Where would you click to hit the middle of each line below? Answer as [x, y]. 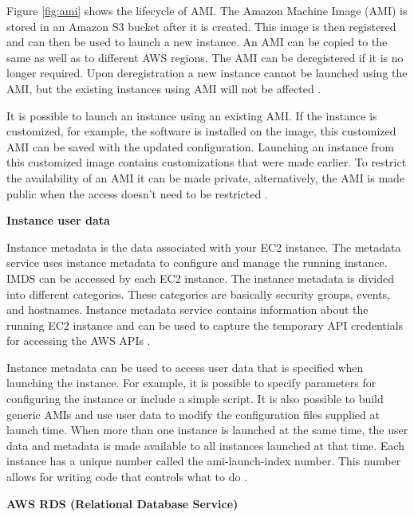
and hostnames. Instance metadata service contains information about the [187, 309]
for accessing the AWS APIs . [79, 341]
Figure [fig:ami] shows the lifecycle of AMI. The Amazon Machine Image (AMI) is [207, 10]
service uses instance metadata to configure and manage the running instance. [197, 262]
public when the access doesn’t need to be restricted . [137, 193]
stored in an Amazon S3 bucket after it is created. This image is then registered [201, 26]
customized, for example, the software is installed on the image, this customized [201, 131]
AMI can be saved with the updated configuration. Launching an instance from [200, 146]
